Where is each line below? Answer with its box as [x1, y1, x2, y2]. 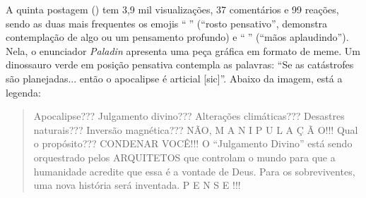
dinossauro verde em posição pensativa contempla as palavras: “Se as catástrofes [6, 57, 354, 72]
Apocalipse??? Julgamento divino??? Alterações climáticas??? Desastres [33, 109, 345, 123]
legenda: [6, 85, 41, 99]
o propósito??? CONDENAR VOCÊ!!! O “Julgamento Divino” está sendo [33, 136, 353, 151]
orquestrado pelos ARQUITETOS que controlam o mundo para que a [33, 149, 336, 164]
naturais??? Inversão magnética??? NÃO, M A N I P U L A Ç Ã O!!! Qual [33, 122, 358, 137]
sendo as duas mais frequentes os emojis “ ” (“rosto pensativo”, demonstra [6, 16, 328, 30]
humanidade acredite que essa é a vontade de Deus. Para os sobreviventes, [33, 163, 355, 178]
